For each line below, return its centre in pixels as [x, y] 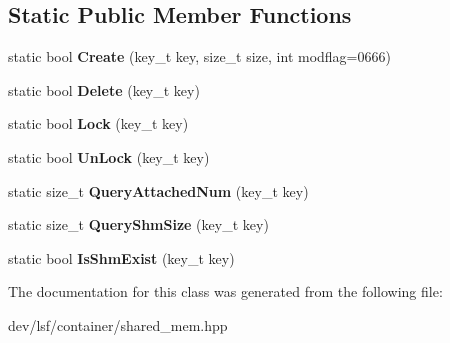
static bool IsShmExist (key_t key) [121, 257]
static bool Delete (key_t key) [104, 89]
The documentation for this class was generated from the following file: [225, 291]
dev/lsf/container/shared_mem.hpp [118, 324]
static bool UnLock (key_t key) [109, 156]
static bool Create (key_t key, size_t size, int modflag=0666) [199, 56]
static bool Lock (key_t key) [98, 123]
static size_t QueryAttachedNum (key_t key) [158, 190]
